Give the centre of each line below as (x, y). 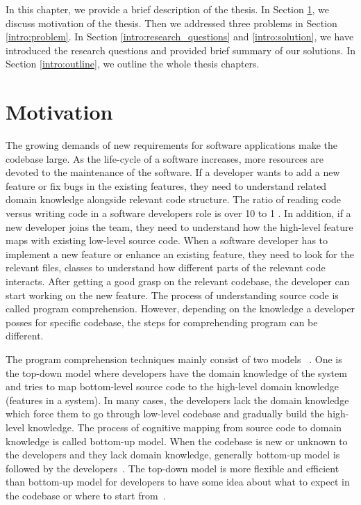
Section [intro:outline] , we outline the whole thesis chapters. (133, 64)
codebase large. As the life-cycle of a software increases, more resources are (165, 158)
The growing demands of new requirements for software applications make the (172, 145)
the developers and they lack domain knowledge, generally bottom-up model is (173, 455)
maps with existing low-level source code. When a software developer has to (167, 240)
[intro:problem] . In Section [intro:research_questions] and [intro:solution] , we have (180, 37)
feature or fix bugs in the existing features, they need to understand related (166, 185)
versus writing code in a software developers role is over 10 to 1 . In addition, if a (178, 213)
